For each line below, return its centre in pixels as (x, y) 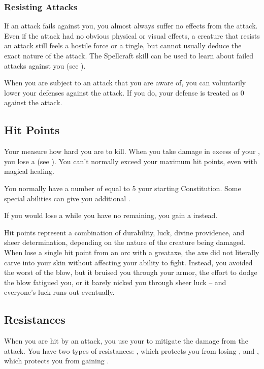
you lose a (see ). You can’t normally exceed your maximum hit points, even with (131, 161)
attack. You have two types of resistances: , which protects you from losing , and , (131, 350)
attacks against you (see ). (45, 65)
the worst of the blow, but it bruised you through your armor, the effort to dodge (131, 272)
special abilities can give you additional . (67, 198)
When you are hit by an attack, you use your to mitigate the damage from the (126, 341)
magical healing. (29, 171)
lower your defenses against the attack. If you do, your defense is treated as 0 (124, 92)
